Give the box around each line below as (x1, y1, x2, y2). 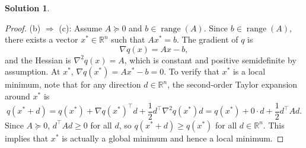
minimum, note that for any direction (5, 78, 141, 91)
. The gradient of (177, 33, 238, 46)
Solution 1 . (5, 2, 50, 14)
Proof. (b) (5, 21, 41, 34)
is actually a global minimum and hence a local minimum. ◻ (62, 131, 284, 144)
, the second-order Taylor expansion (167, 78, 298, 91)
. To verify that (164, 65, 219, 78)
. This (263, 118, 285, 131)
